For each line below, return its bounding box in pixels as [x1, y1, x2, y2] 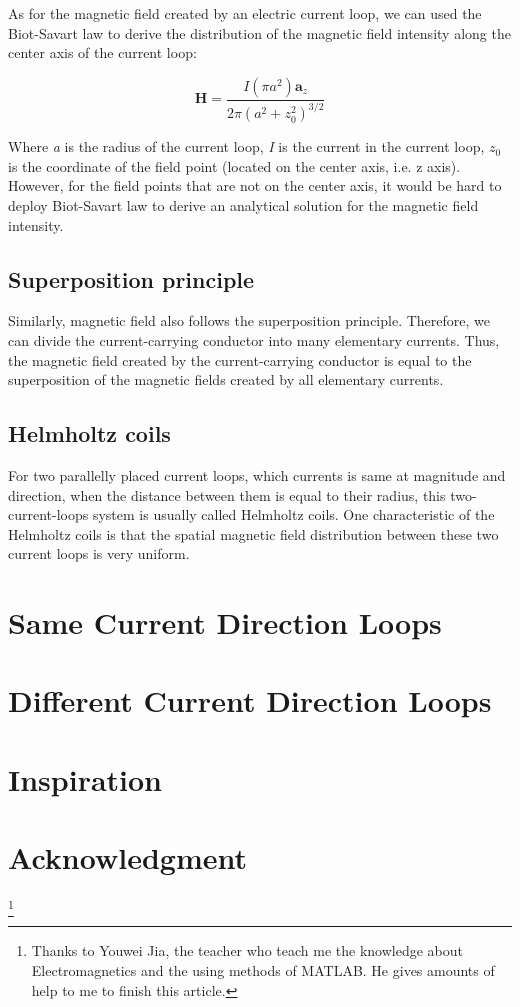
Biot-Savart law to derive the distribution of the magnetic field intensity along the [8, 22, 511, 43]
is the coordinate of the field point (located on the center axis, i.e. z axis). [8, 155, 461, 176]
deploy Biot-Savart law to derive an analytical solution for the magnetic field [8, 194, 479, 215]
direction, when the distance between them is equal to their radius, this [8, 484, 446, 505]
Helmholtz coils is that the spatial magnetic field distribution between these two [8, 523, 499, 544]
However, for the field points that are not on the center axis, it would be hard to [8, 175, 502, 196]
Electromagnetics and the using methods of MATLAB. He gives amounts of [31, 960, 495, 981]
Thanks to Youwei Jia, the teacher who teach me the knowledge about [31, 940, 463, 961]
